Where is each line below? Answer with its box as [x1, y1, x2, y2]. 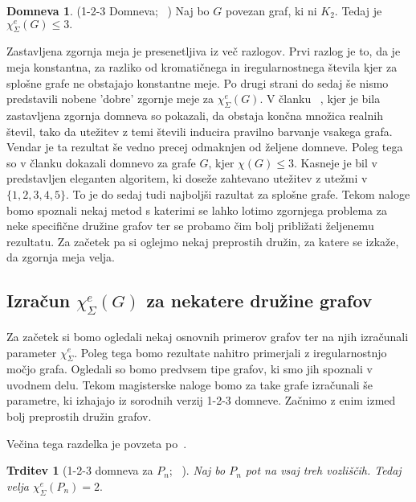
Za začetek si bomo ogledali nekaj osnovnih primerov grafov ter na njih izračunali [6, 327, 409, 344]
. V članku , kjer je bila [259, 90, 381, 107]
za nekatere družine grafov [146, 288, 373, 313]
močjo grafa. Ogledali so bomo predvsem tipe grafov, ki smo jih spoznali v [6, 360, 373, 377]
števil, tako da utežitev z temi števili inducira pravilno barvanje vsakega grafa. [6, 122, 393, 139]
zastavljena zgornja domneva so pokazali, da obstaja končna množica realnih [6, 106, 383, 123]
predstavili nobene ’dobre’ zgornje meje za [6, 90, 214, 107]
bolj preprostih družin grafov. [6, 408, 152, 425]
